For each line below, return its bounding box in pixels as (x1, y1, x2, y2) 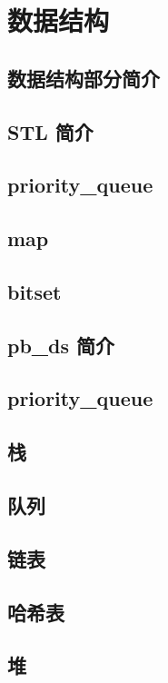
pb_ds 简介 (7, 331, 115, 359)
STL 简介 (7, 117, 94, 145)
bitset (7, 277, 62, 305)
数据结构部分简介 (7, 64, 160, 92)
